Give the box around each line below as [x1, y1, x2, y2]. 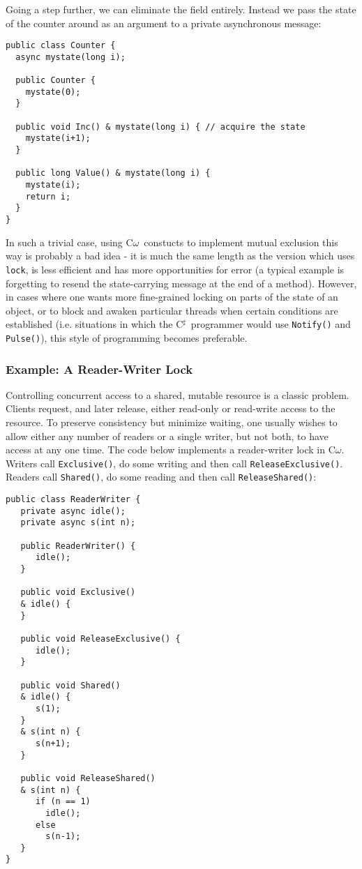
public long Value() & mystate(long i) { [15, 168, 211, 179]
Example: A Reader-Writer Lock [6, 360, 193, 377]
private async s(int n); [20, 517, 136, 528]
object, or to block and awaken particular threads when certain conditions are [6, 303, 338, 317]
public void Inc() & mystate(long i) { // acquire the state [15, 121, 306, 132]
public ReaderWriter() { [20, 541, 136, 551]
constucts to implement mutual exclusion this [144, 234, 338, 249]
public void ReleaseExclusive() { [20, 634, 181, 644]
